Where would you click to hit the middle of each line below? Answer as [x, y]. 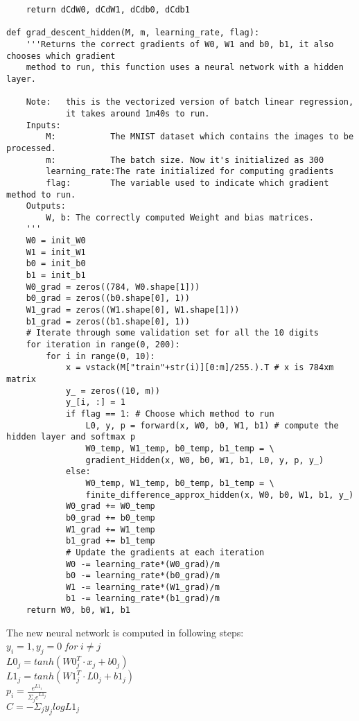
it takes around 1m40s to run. [138, 113]
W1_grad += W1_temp [110, 529]
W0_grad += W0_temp [110, 506]
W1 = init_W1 [56, 252]
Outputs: [46, 206]
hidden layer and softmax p [71, 437]
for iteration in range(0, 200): [103, 345]
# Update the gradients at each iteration [165, 552]
